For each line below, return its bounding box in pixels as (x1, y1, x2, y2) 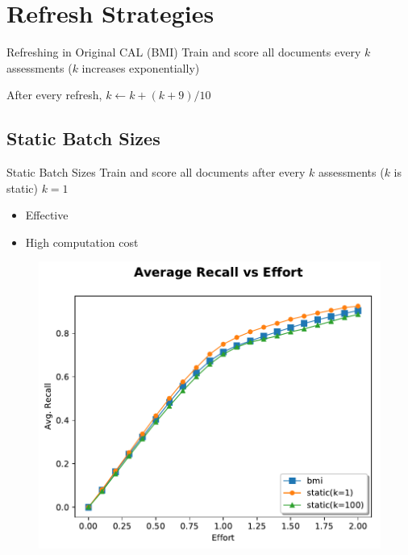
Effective (25, 207, 69, 223)
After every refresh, (6, 86, 102, 103)
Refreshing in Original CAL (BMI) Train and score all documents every (6, 44, 361, 61)
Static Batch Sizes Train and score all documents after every (6, 164, 306, 181)
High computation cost (25, 233, 139, 250)
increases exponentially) (81, 59, 200, 76)
